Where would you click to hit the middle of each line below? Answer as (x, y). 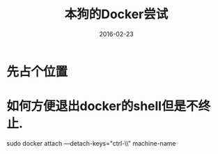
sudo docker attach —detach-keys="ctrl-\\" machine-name (91, 143)
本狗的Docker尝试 (116, 14)
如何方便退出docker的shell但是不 (102, 106)
